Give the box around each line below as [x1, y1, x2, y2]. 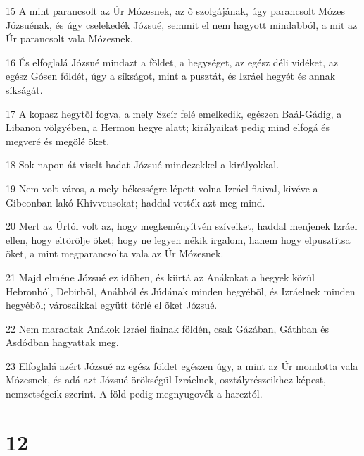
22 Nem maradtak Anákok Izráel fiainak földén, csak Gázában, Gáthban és [6, 321, 329, 335]
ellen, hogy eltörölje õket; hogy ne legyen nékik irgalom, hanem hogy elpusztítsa [6, 232, 351, 247]
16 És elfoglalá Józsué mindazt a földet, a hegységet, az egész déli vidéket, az [6, 54, 338, 69]
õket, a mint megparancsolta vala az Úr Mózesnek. [6, 246, 224, 261]
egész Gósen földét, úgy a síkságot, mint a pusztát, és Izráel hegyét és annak [6, 68, 336, 83]
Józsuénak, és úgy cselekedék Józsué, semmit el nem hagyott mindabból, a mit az [6, 17, 358, 32]
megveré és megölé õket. [6, 133, 110, 148]
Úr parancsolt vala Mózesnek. [6, 31, 133, 46]
